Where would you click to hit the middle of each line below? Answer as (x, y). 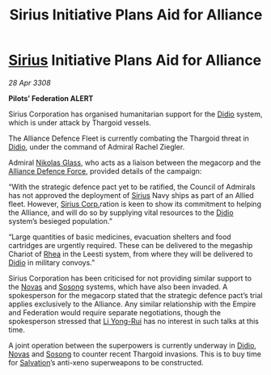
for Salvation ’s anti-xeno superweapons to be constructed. (106, 362)
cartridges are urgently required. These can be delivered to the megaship (131, 245)
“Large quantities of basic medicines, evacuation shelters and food (120, 237)
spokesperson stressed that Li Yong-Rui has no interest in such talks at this (133, 321)
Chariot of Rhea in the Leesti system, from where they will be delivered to (131, 254)
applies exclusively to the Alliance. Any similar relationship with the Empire (132, 304)
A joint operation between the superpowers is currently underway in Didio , (133, 345)
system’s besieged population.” (61, 221)
